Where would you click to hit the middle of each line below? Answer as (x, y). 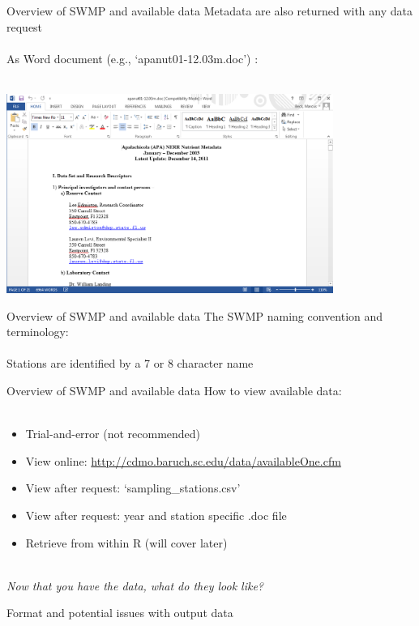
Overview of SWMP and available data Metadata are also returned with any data (209, 11)
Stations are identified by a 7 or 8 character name (130, 363)
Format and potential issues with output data (120, 613)
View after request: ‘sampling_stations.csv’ (133, 488)
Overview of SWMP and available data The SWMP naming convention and (195, 315)
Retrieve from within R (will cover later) (126, 542)
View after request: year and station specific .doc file (156, 515)
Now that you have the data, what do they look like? (135, 585)
